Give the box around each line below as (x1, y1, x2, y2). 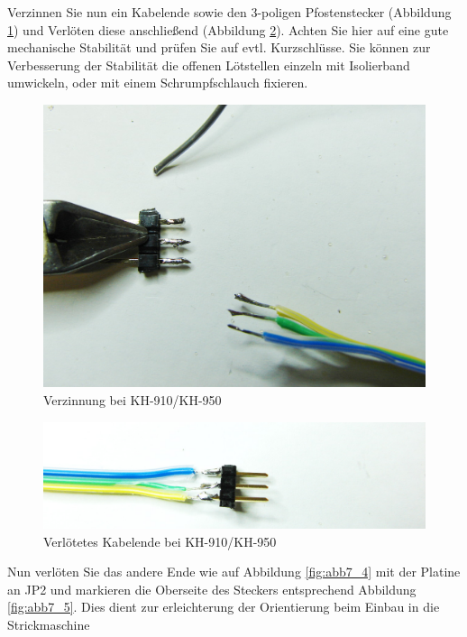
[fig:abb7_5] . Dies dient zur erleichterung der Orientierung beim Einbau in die (7, 597, 440, 616)
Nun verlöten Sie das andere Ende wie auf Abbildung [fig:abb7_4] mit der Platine (7, 562, 461, 581)
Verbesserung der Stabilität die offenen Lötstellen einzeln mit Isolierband (7, 55, 410, 74)
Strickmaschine (7, 614, 90, 633)
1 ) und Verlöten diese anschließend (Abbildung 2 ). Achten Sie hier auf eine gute (7, 20, 449, 39)
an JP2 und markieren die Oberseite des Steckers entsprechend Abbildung (7, 579, 417, 598)
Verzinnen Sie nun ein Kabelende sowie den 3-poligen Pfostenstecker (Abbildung (7, 3, 452, 21)
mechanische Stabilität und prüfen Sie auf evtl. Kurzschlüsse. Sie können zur (7, 38, 431, 57)
